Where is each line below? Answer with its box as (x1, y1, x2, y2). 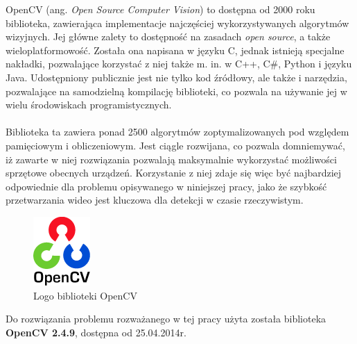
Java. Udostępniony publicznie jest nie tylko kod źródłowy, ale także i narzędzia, (6, 69, 347, 84)
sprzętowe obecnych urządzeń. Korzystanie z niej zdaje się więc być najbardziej (6, 165, 342, 180)
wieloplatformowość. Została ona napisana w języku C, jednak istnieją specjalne (6, 42, 345, 57)
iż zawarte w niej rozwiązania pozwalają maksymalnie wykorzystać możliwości (6, 151, 337, 166)
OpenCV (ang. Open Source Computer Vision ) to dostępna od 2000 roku (6, 2, 315, 16)
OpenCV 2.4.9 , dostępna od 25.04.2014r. (6, 325, 186, 339)
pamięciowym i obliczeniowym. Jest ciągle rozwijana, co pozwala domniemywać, (6, 138, 345, 152)
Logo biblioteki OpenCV (33, 288, 137, 302)
